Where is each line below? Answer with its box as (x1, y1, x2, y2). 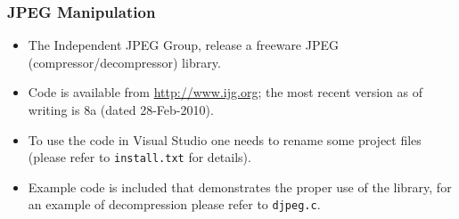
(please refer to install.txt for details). (28, 148, 251, 166)
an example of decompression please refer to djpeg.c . (28, 195, 321, 214)
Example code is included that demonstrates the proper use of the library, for (28, 177, 452, 196)
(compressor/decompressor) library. (28, 53, 221, 71)
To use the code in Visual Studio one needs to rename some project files (28, 130, 422, 149)
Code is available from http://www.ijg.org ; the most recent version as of (28, 83, 423, 101)
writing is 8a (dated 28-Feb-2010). (28, 101, 214, 118)
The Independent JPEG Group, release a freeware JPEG (28, 36, 340, 54)
